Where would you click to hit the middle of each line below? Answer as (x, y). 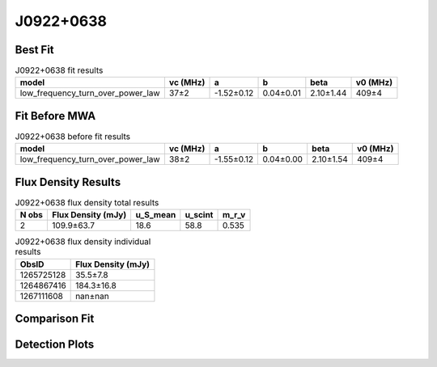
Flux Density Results (68, 182)
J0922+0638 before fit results (73, 137)
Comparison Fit (55, 319)
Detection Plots (55, 345)
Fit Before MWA (55, 116)
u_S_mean (156, 215)
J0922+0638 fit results (59, 70)
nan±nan (92, 296)
